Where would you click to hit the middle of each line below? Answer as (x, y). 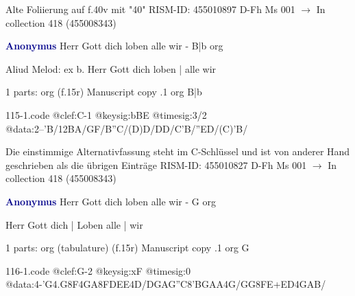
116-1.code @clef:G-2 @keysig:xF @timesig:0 (98, 270)
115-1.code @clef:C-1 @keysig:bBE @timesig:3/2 (106, 114)
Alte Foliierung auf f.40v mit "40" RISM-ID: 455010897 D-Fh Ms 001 (150, 9)
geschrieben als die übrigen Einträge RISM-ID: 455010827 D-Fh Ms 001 (156, 164)
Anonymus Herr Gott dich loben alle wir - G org (111, 201)
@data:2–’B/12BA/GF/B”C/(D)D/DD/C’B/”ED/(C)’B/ (127, 128)
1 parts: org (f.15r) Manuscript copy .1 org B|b (104, 92)
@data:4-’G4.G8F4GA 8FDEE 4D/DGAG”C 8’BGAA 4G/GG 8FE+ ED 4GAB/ (166, 284)
